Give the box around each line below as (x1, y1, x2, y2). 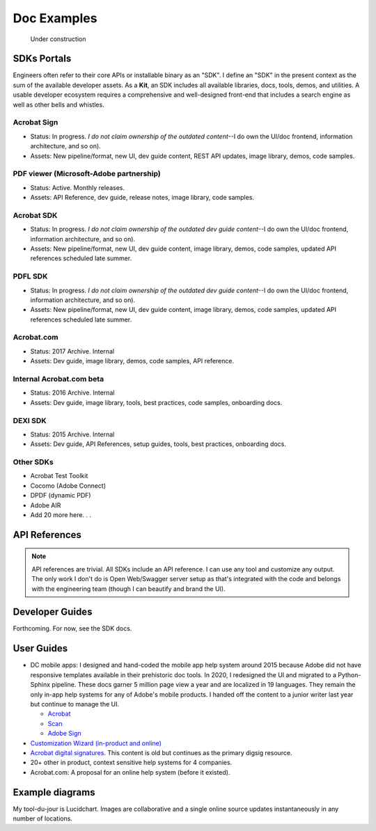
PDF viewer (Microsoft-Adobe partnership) (13, 169, 161, 179)
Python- (338, 670, 361, 679)
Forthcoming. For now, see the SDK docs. (13, 624, 132, 633)
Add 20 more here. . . (30, 511, 92, 519)
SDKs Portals (13, 53, 72, 65)
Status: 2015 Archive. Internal (30, 430, 115, 438)
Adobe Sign (47, 729, 81, 738)
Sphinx (30, 681, 51, 689)
